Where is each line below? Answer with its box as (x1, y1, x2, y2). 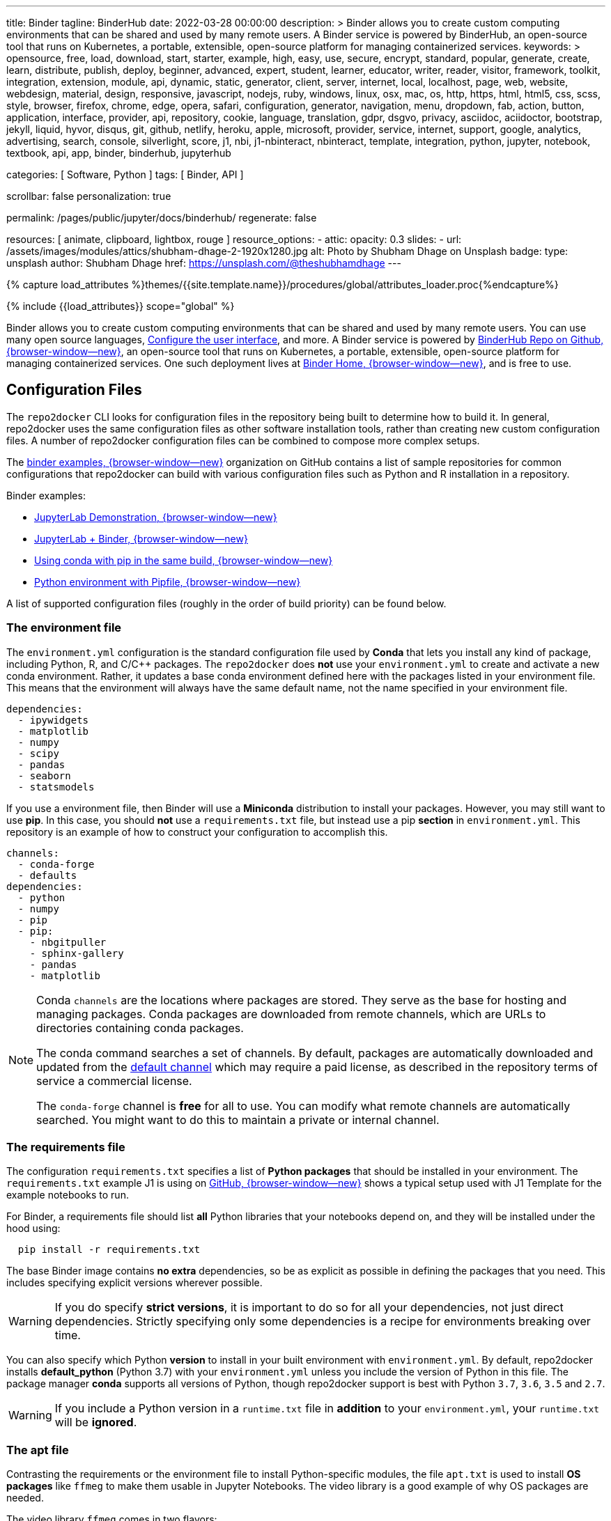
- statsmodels (17, 781, 95, 793)
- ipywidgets (17, 714, 89, 726)
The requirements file (6, 1139, 125, 1154)
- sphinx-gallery (29, 947, 124, 959)
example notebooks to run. (6, 1189, 129, 1201)
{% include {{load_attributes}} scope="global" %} (6, 300, 235, 312)
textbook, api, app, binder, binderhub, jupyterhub (6, 147, 231, 159)
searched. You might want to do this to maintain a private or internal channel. (36, 1112, 440, 1127)
